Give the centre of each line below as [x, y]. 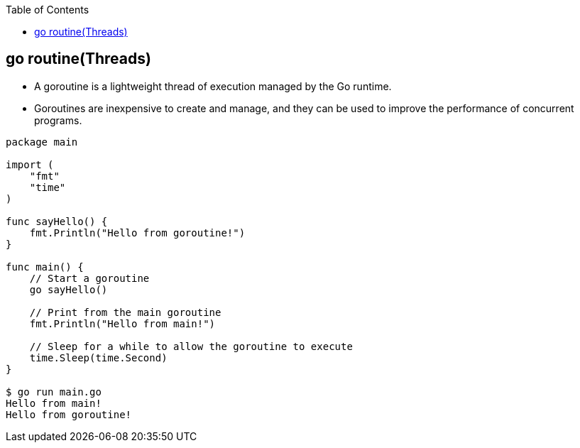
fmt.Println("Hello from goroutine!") [137, 233]
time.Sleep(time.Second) [98, 357]
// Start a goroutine [89, 278]
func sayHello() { [57, 221]
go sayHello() [69, 289]
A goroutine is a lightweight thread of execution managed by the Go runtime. [213, 86]
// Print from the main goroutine [125, 312]
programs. [58, 120]
